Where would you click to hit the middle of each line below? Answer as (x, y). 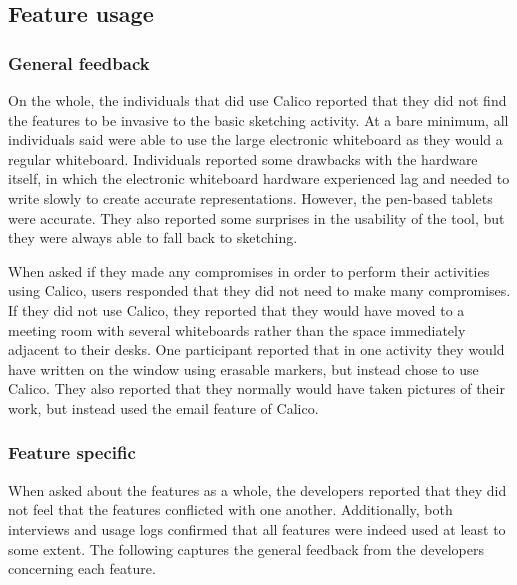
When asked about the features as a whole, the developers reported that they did (257, 489)
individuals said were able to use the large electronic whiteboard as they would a (255, 139)
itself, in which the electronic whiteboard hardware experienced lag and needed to (259, 178)
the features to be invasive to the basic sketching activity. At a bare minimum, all (258, 119)
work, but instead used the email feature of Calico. (163, 407)
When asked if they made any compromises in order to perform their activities (249, 270)
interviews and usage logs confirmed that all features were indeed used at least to (257, 528)
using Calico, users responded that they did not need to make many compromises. (259, 290)
